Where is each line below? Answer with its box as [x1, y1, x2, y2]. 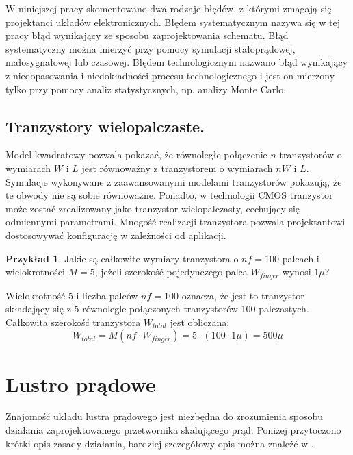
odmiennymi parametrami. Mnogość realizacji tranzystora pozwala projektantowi [5, 214, 345, 229]
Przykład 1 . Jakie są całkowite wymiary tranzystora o [5, 251, 239, 265]
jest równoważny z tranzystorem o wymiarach [81, 160, 273, 175]
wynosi [282, 265, 311, 279]
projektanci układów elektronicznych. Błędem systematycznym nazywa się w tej [5, 14, 340, 29]
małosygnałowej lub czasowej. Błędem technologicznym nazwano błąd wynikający [5, 55, 348, 69]
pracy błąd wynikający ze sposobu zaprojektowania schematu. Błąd [5, 28, 289, 42]
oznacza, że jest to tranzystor [181, 288, 304, 302]
